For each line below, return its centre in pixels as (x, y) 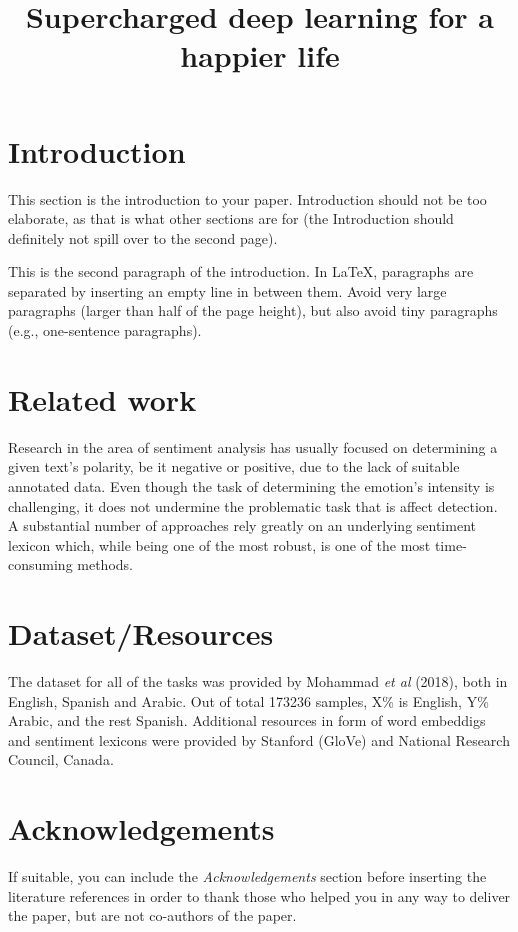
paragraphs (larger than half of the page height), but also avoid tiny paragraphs (253, 310)
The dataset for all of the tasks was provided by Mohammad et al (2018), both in (258, 681)
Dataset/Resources (141, 633)
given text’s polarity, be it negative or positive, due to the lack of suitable (234, 466)
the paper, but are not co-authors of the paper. (152, 915)
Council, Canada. (61, 759)
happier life (260, 55)
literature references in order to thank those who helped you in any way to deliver (259, 895)
